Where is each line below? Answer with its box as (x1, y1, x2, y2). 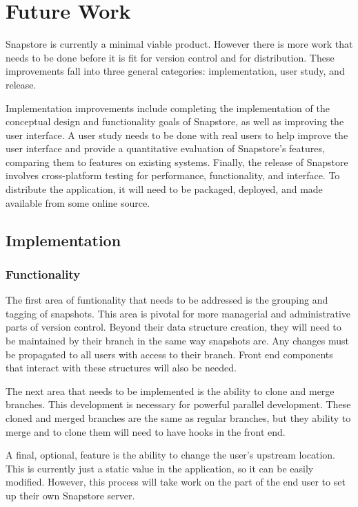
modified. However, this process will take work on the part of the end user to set (6, 474, 346, 489)
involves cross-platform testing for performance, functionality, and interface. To (6, 168, 340, 183)
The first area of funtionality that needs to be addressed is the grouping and (6, 293, 328, 307)
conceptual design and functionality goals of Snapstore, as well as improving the (6, 114, 344, 129)
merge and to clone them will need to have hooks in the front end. (6, 424, 286, 439)
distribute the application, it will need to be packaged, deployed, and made (6, 182, 323, 196)
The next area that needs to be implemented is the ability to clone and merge (6, 383, 335, 398)
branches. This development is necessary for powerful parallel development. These (6, 397, 351, 412)
